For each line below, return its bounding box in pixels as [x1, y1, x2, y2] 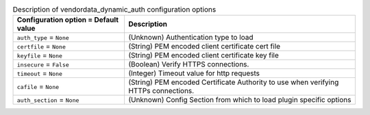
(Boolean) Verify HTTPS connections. [127, 60, 249, 69]
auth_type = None [16, 33, 70, 42]
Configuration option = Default [16, 15, 119, 25]
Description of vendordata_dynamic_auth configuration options [12, 5, 217, 14]
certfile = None [16, 42, 66, 51]
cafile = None [16, 82, 60, 92]
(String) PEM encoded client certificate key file [127, 51, 279, 60]
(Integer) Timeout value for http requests [127, 68, 260, 78]
